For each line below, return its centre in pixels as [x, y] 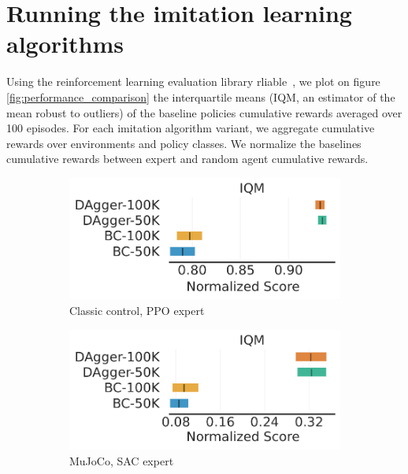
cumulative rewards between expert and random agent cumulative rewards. [187, 159]
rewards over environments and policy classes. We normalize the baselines [184, 143]
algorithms [65, 44]
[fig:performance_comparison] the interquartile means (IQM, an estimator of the [201, 96]
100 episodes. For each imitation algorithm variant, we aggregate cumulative [191, 128]
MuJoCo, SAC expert [122, 460]
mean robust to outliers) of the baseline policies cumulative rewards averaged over [204, 112]
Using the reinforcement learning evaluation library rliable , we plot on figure [193, 81]
